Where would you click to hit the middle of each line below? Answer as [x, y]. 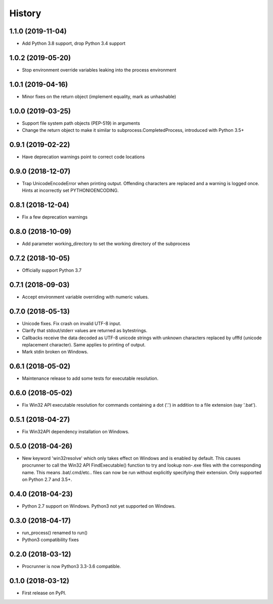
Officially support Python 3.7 [52, 270]
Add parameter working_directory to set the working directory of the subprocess [106, 244]
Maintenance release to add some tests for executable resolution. [90, 378]
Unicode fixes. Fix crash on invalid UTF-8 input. [72, 323]
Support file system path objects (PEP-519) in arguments [81, 123]
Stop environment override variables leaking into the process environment [99, 70]
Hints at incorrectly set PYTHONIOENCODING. [70, 191]
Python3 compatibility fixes [51, 540]
